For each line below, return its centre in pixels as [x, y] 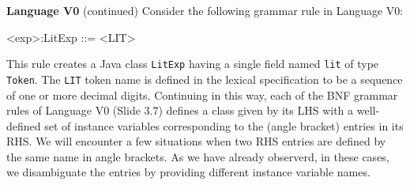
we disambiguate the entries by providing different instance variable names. [188, 172]
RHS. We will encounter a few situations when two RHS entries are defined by [196, 141]
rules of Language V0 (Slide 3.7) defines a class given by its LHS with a [180, 110]
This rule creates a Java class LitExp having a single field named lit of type [193, 64]
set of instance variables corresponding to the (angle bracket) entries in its [224, 125]
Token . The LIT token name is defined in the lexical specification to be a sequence [205, 79]
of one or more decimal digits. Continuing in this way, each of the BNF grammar [202, 94]
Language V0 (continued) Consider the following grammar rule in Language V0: [205, 10]
